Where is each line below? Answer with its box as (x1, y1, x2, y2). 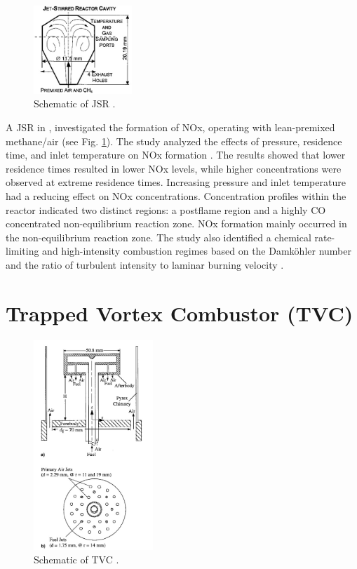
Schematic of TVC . (34, 552, 119, 567)
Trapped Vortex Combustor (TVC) (6, 298, 353, 327)
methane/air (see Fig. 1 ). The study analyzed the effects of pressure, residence (6, 133, 342, 148)
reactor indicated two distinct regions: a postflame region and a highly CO (6, 202, 326, 217)
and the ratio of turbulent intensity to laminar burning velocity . (6, 257, 284, 272)
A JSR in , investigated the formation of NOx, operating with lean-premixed (6, 119, 335, 134)
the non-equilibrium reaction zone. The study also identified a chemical (6, 229, 311, 244)
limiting (6, 243, 39, 258)
